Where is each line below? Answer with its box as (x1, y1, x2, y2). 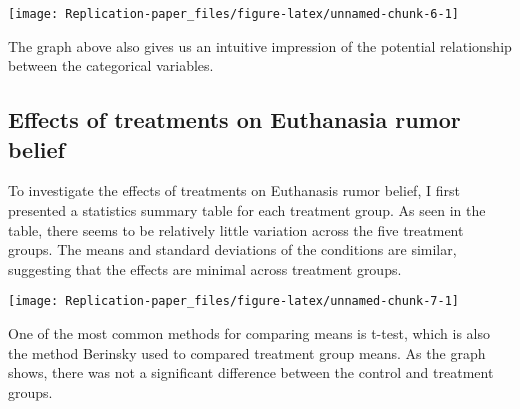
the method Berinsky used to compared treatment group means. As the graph (8, 342, 486, 363)
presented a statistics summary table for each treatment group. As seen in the (8, 200, 486, 221)
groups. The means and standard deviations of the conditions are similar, (8, 239, 457, 260)
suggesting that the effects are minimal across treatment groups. (8, 258, 402, 279)
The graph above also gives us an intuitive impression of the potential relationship (8, 35, 512, 56)
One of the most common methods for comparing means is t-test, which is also (8, 323, 490, 344)
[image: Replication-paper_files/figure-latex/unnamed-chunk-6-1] (8, 7, 460, 21)
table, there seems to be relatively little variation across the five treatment (8, 219, 464, 240)
